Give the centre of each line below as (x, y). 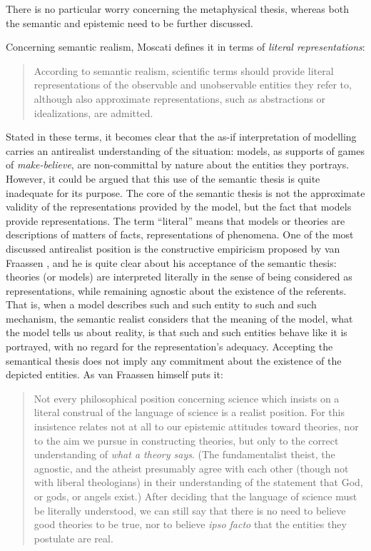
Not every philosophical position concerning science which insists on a (187, 398)
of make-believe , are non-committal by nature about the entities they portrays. (178, 165)
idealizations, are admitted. (93, 112)
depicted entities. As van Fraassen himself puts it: (115, 374)
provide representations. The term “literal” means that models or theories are (176, 220)
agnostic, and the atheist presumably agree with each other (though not (191, 468)
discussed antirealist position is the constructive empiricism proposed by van (173, 248)
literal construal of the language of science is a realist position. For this (189, 412)
